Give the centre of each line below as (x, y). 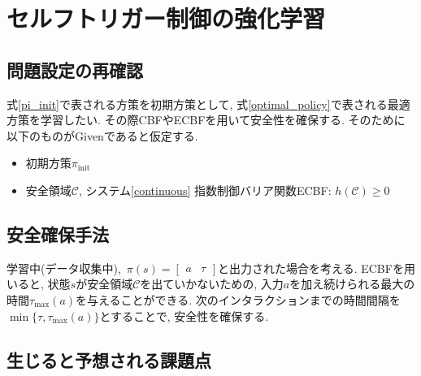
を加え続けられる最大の (352, 284)
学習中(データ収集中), (64, 268)
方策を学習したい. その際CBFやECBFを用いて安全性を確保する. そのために (206, 120)
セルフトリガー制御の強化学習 (166, 18)
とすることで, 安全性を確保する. (184, 315)
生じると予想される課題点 (109, 359)
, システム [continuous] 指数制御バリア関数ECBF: (205, 190)
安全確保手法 (58, 233)
